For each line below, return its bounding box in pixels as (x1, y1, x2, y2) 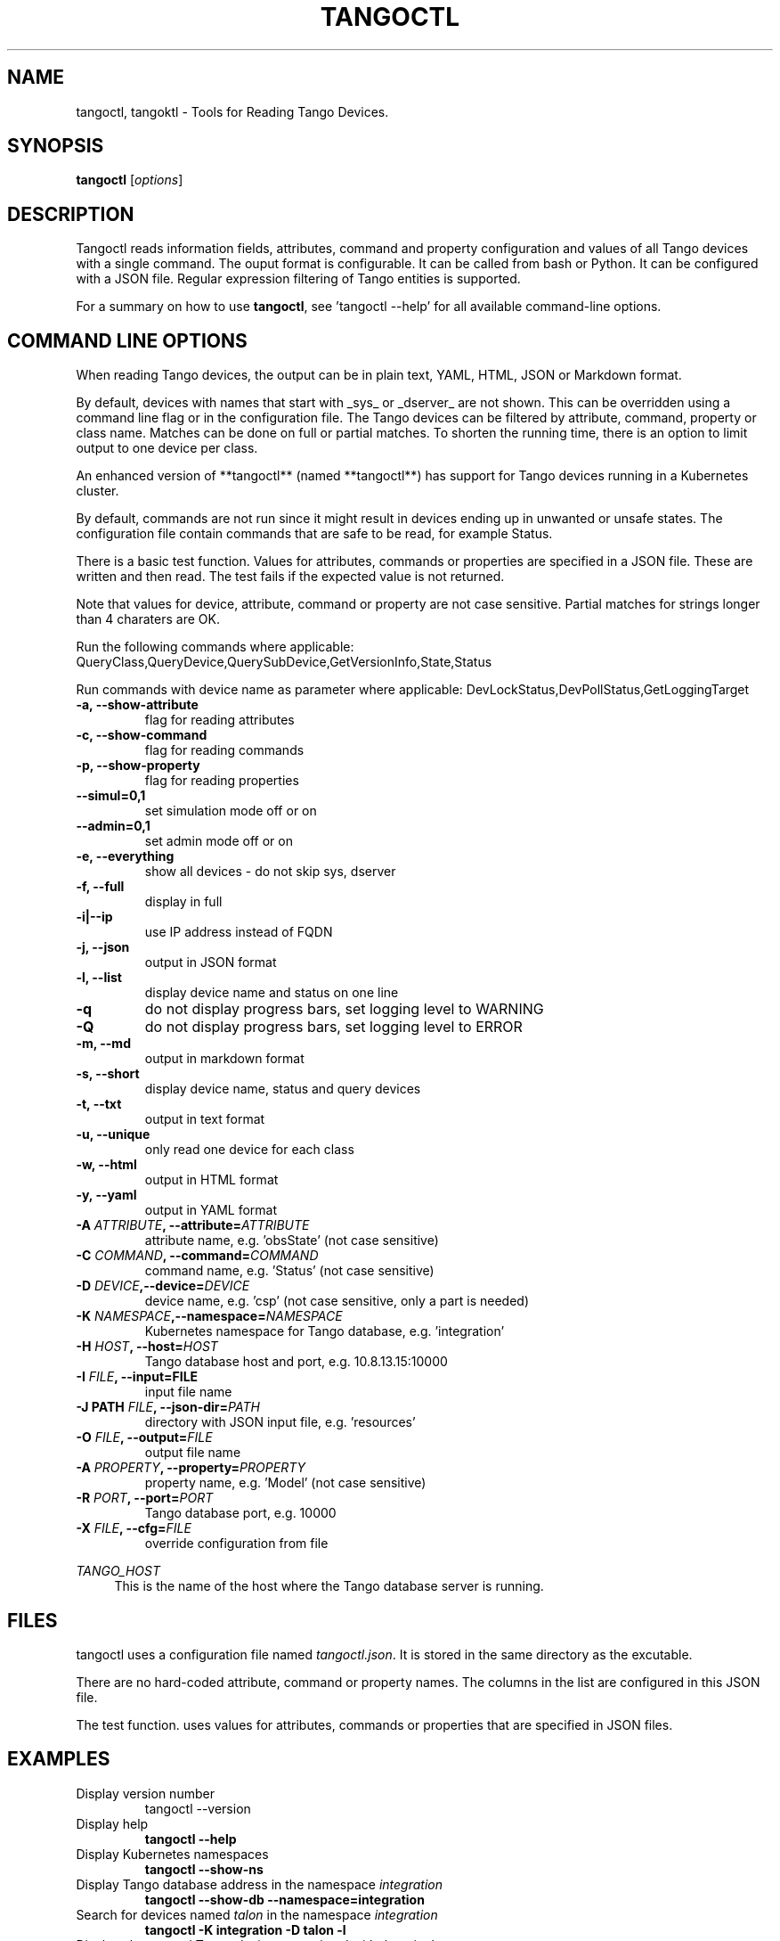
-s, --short (76, 1066, 140, 1082)
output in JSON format (144, 954, 277, 970)
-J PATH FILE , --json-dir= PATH (76, 1399, 260, 1415)
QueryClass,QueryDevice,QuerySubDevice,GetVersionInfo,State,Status (76, 654, 492, 670)
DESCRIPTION (7, 202, 134, 225)
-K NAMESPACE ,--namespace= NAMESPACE (76, 1308, 343, 1324)
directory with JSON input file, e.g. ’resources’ (144, 1414, 416, 1430)
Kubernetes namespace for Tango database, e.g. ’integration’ (144, 1323, 505, 1339)
